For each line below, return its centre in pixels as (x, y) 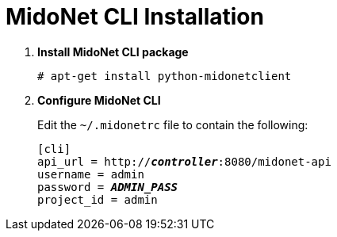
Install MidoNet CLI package (113, 52)
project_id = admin (98, 199)
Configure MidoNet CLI (99, 100)
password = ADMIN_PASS (108, 187)
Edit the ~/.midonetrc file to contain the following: (173, 124)
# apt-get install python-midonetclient (165, 76)
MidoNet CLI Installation (135, 17)
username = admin (91, 174)
